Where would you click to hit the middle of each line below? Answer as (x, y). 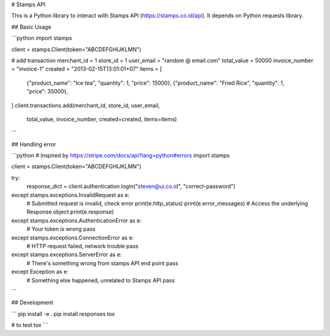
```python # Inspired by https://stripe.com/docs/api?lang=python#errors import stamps (121, 155)
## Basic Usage (31, 27)
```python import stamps (42, 38)
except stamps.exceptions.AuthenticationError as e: (76, 220)
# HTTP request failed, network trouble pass (82, 246)
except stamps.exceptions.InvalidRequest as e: (70, 195)
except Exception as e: (40, 272)
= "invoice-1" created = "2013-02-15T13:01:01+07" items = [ (86, 69)
